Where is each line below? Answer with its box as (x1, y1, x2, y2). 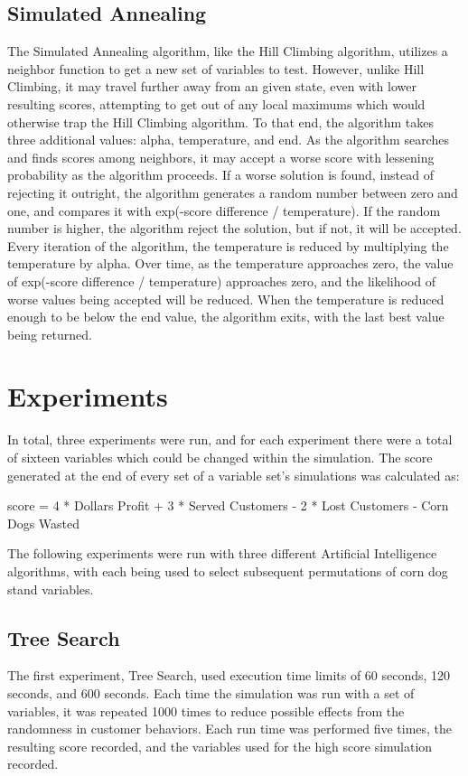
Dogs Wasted (7, 513, 80, 532)
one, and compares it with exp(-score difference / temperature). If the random (7, 201, 441, 220)
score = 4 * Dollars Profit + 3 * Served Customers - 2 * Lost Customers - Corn (7, 496, 449, 515)
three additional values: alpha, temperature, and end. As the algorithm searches (7, 130, 449, 149)
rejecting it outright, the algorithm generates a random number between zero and (7, 182, 458, 201)
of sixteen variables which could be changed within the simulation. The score (7, 448, 433, 467)
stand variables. (7, 579, 94, 598)
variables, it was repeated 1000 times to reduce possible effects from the (7, 701, 405, 720)
